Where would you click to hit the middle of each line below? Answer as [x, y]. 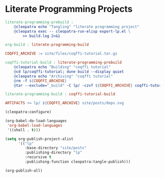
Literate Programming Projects [69, 9]
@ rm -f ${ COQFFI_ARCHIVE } [41, 81]
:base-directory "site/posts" [56, 148]
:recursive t [38, 157]
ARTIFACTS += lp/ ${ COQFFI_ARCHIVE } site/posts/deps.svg [65, 103]
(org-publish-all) [24, 171]
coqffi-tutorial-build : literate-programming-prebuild [63, 62]
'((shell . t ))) [24, 130]
